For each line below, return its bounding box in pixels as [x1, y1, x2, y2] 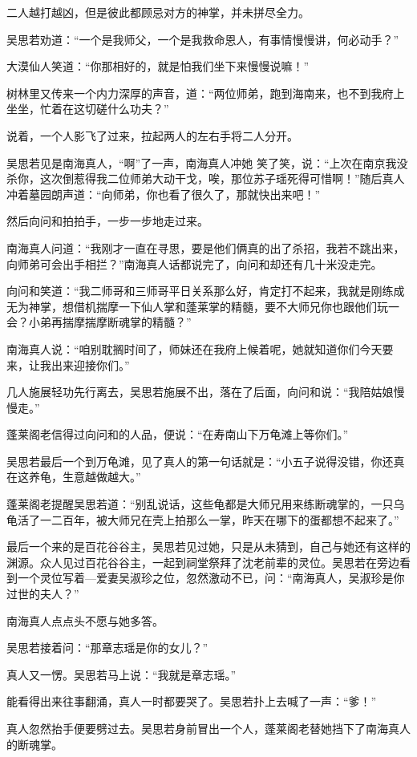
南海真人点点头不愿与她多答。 [6, 612, 164, 629]
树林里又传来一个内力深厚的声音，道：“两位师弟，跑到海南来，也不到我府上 [6, 84, 405, 101]
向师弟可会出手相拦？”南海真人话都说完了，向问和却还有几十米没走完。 [6, 255, 383, 272]
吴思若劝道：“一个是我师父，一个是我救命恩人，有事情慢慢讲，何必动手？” [6, 30, 399, 47]
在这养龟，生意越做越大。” [6, 468, 141, 485]
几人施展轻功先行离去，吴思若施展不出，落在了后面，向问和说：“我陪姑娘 [6, 383, 394, 400]
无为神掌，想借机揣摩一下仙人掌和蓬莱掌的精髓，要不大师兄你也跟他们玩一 [6, 298, 399, 314]
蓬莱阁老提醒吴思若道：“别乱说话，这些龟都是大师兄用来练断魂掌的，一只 [6, 496, 394, 512]
